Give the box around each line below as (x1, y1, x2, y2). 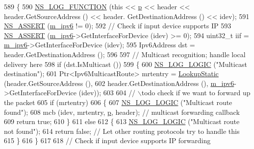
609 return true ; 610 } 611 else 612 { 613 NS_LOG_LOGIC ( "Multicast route (4, 116, 240, 127)
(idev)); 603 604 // (78, 87, 136, 98)
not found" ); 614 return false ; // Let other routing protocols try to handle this (4, 126, 240, 136)
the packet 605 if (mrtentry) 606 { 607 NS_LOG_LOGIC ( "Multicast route (4, 97, 232, 107)
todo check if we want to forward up (141, 87, 251, 98)
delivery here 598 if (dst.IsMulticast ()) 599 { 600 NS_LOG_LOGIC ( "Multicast (4, 59, 247, 69)
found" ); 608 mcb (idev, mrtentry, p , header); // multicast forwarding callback (4, 106, 240, 117)
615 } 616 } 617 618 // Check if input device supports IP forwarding (4, 135, 211, 146)
